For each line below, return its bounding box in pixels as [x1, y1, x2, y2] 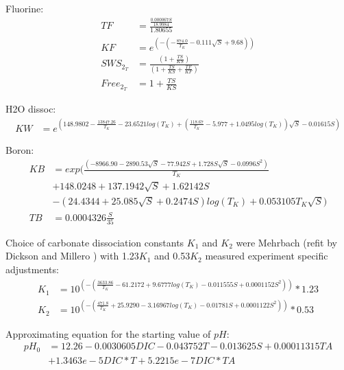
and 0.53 [154, 248, 191, 263]
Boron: [5, 143, 34, 157]
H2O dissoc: [5, 102, 56, 116]
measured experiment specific [205, 248, 328, 263]
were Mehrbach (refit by [236, 235, 338, 249]
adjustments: [5, 262, 59, 277]
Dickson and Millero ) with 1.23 [5, 248, 139, 263]
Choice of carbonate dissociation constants [5, 235, 184, 249]
